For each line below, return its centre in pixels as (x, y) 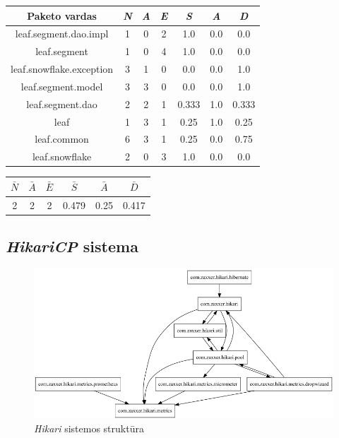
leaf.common (62, 139)
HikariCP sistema (72, 246)
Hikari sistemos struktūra (89, 428)
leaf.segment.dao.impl (62, 34)
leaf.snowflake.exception (62, 69)
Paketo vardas (62, 15)
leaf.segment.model (62, 86)
